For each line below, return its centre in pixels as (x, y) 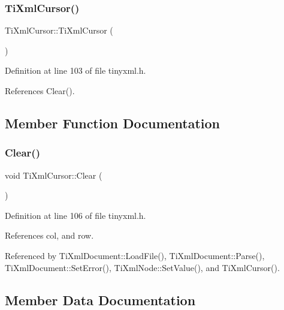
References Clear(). (40, 91)
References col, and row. (49, 235)
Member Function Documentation (113, 123)
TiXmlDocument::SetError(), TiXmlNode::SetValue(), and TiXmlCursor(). (142, 267)
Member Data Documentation (100, 300)
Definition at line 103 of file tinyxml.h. (75, 70)
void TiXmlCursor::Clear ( (54, 175)
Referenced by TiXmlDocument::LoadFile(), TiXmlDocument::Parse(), (135, 255)
